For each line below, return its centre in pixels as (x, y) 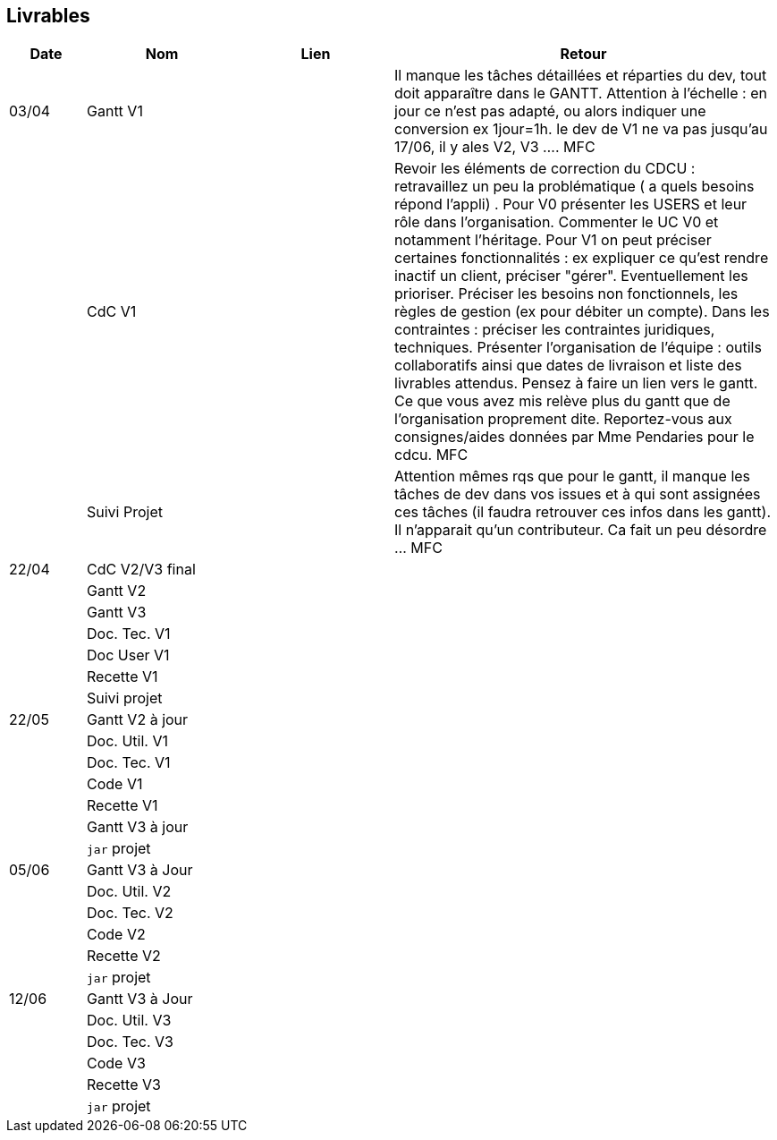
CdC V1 (112, 312)
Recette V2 (124, 956)
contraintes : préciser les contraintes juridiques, (555, 330)
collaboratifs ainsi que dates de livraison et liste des (568, 366)
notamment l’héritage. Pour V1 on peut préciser (553, 240)
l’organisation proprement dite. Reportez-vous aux (563, 419)
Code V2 (116, 935)
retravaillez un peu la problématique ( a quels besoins (574, 187)
